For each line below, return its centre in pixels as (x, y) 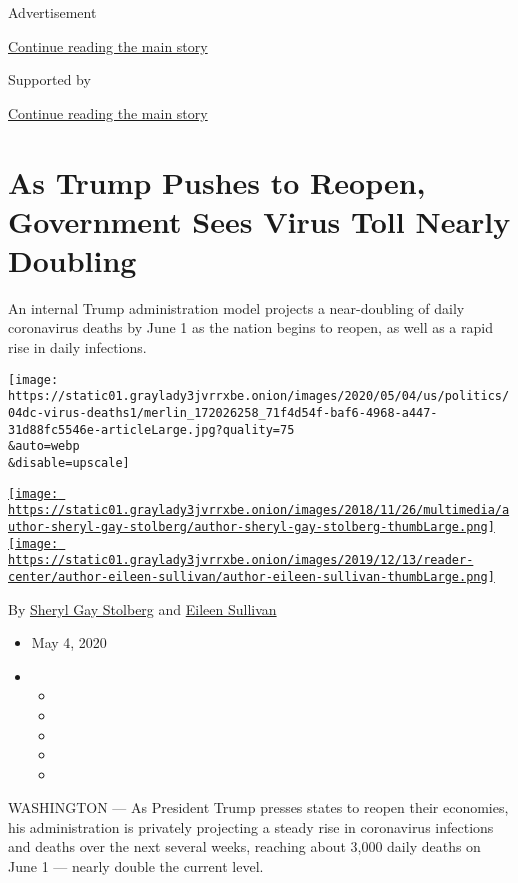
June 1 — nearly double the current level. (136, 866)
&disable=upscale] (69, 462)
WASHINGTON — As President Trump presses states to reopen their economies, (258, 807)
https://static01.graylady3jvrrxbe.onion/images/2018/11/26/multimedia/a (259, 510)
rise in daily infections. (77, 347)
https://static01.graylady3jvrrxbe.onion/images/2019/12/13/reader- (241, 560)
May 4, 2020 (69, 642)
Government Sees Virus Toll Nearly (259, 220)
